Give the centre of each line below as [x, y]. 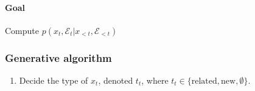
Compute [22, 30]
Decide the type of [54, 80]
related [204, 82]
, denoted [116, 80]
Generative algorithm [58, 57]
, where [155, 80]
